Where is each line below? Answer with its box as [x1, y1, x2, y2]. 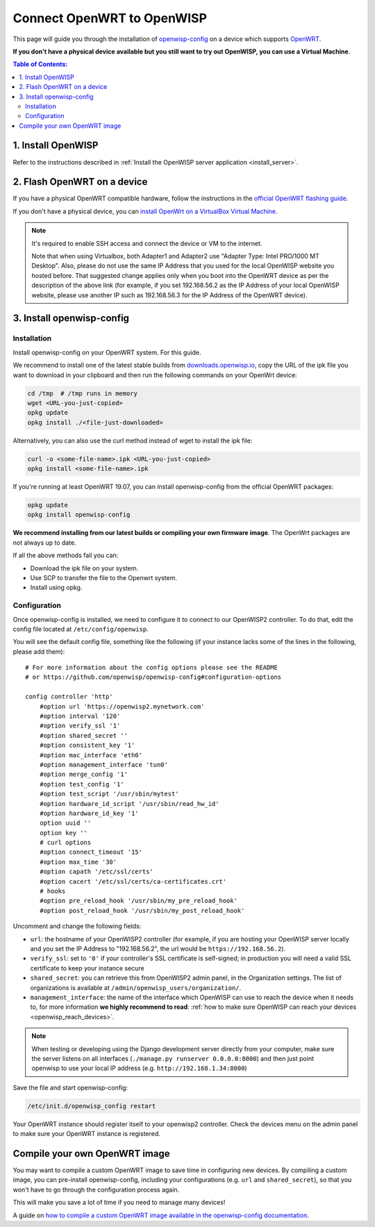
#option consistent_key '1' [39, 741, 135, 750]
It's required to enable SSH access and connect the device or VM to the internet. [31, 239, 262, 247]
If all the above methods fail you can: [12, 551, 119, 559]
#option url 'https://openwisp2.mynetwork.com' [39, 702, 205, 710]
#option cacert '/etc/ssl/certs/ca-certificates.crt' [39, 878, 227, 885]
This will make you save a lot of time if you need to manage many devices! [12, 1199, 226, 1207]
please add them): [12, 647, 65, 656]
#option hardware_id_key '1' [39, 809, 139, 817]
